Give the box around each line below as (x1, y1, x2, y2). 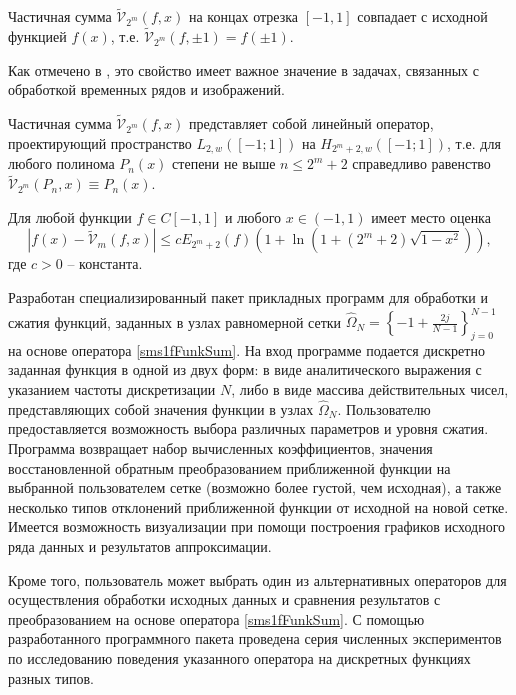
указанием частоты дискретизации (8, 379, 216, 400)
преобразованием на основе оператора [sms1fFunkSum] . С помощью (8, 608, 425, 629)
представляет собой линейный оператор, (188, 113, 434, 134)
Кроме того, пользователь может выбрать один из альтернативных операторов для (8, 569, 507, 590)
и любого (224, 206, 282, 227)
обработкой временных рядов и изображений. (8, 79, 285, 100)
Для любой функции (8, 206, 132, 227)
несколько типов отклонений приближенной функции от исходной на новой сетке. (8, 496, 509, 517)
